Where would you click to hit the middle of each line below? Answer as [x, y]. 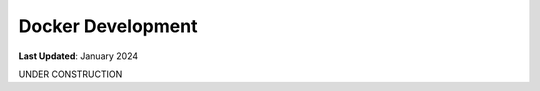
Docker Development [108, 26]
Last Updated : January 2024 [78, 56]
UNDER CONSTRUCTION [70, 74]
